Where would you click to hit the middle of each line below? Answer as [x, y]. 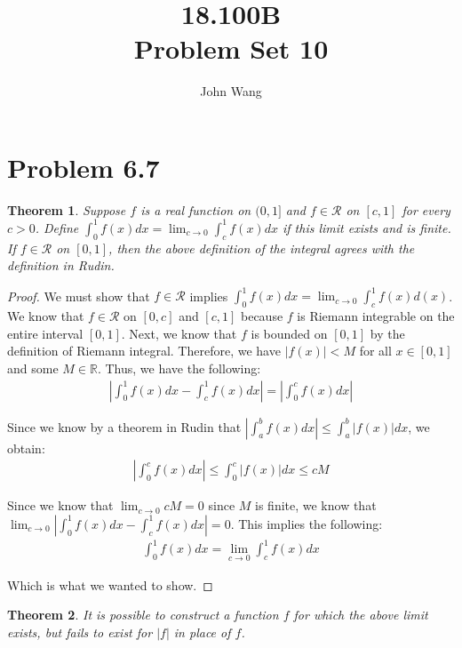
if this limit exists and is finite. [366, 227]
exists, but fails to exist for [80, 632]
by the [387, 333]
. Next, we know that [179, 333]
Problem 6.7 [84, 167]
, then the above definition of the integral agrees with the [262, 248]
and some [33, 368]
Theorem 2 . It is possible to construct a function [143, 615]
